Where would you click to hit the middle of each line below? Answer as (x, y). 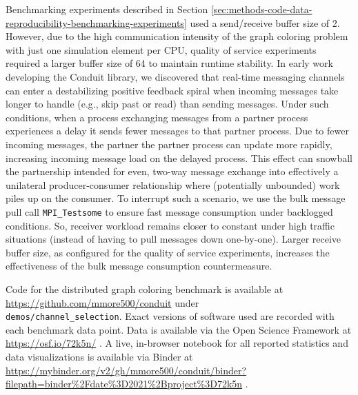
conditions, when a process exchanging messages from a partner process (157, 117)
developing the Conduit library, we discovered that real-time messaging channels (175, 76)
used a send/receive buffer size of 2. (265, 22)
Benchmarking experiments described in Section (107, 9)
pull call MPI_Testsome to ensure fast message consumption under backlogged (169, 211)
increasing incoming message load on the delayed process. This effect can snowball (179, 158)
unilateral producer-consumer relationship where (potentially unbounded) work (173, 184)
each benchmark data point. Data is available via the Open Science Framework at (179, 329)
